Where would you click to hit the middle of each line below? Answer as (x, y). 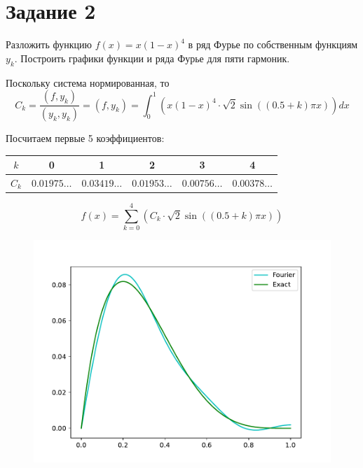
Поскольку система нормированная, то (88, 82)
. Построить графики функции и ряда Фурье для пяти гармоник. (152, 58)
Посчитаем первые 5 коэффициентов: (85, 137)
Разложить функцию (49, 44)
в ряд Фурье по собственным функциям (273, 44)
